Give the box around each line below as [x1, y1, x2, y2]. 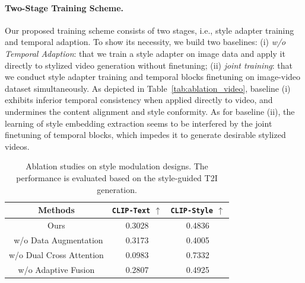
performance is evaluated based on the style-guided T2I [16, 171, 218, 184]
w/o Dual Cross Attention [9, 248, 104, 261]
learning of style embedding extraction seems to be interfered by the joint [5, 117, 272, 129]
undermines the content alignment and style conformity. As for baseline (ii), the [5, 105, 295, 117]
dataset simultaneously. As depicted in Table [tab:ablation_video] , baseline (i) [5, 82, 291, 94]
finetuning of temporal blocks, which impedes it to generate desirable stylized [5, 128, 286, 141]
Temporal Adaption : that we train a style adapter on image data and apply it [5, 47, 285, 59]
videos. [5, 140, 30, 152]
